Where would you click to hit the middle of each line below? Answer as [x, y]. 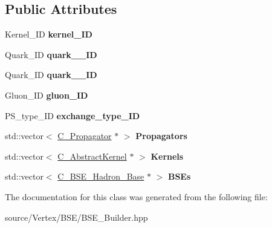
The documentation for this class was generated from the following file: [136, 196]
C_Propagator [85, 136]
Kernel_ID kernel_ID [49, 34]
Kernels [167, 156]
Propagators [161, 136]
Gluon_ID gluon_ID [47, 95]
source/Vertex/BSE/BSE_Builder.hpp [76, 217]
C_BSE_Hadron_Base [101, 176]
